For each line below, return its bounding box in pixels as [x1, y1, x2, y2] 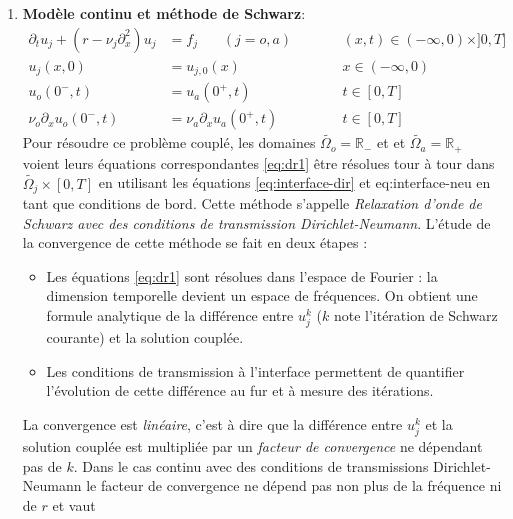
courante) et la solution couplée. [46, 327, 244, 348]
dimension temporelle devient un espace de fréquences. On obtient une [46, 285, 478, 306]
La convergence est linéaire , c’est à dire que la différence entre [22, 414, 403, 435]
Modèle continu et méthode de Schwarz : [22, 3, 306, 23]
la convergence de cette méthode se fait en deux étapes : [22, 232, 368, 253]
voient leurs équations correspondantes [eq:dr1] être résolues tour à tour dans [22, 152, 495, 173]
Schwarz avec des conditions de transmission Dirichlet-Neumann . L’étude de [22, 212, 491, 233]
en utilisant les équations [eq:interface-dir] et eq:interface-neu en [98, 172, 491, 193]
